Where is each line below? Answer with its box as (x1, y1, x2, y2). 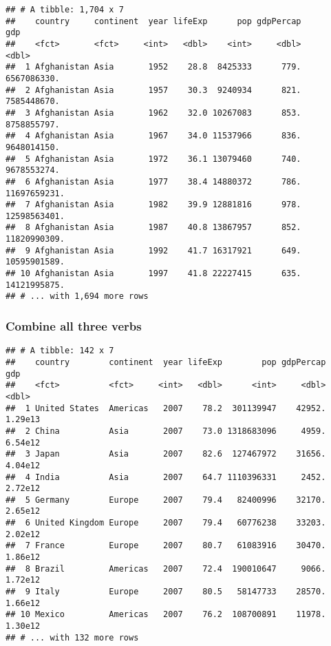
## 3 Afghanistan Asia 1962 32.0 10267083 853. (6, 107, 301, 118)
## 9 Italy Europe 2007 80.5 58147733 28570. (6, 587, 326, 597)
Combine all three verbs (6, 317, 142, 334)
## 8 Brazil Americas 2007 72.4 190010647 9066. (6, 563, 326, 574)
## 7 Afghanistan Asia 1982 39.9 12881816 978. (6, 200, 301, 210)
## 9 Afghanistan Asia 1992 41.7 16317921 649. (6, 245, 301, 256)
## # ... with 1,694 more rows (6, 291, 149, 302)
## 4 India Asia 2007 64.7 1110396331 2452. (6, 472, 326, 482)
